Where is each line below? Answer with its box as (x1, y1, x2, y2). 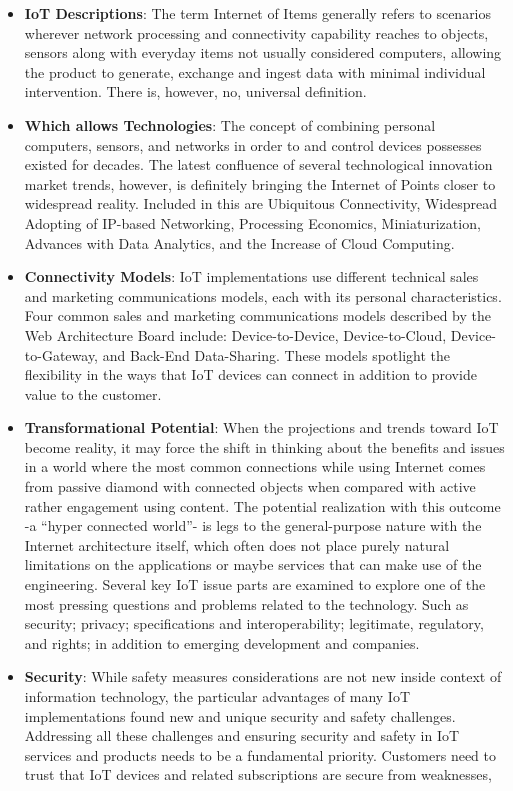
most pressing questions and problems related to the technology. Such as (24, 593, 469, 614)
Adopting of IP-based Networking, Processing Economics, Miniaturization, (24, 212, 481, 233)
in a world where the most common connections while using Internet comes (24, 456, 486, 477)
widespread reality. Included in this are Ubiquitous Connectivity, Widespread (24, 193, 498, 214)
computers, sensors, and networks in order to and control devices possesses (24, 134, 482, 155)
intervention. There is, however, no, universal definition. (24, 81, 367, 102)
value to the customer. (24, 383, 162, 404)
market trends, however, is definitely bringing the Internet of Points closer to (24, 173, 496, 194)
